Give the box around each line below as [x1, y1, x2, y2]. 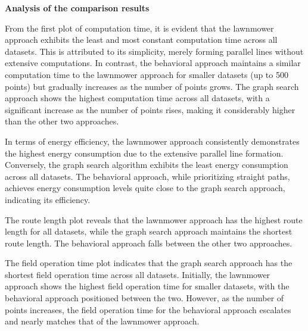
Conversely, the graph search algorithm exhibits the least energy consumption [5, 158, 288, 171]
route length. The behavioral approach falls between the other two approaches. [5, 236, 293, 249]
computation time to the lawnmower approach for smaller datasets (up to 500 [5, 68, 288, 80]
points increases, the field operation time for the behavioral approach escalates [5, 303, 291, 316]
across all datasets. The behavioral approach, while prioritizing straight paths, [5, 170, 290, 182]
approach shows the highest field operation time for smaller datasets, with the [5, 280, 290, 292]
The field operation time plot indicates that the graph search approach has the [5, 257, 293, 269]
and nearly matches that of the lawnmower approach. [5, 315, 200, 327]
